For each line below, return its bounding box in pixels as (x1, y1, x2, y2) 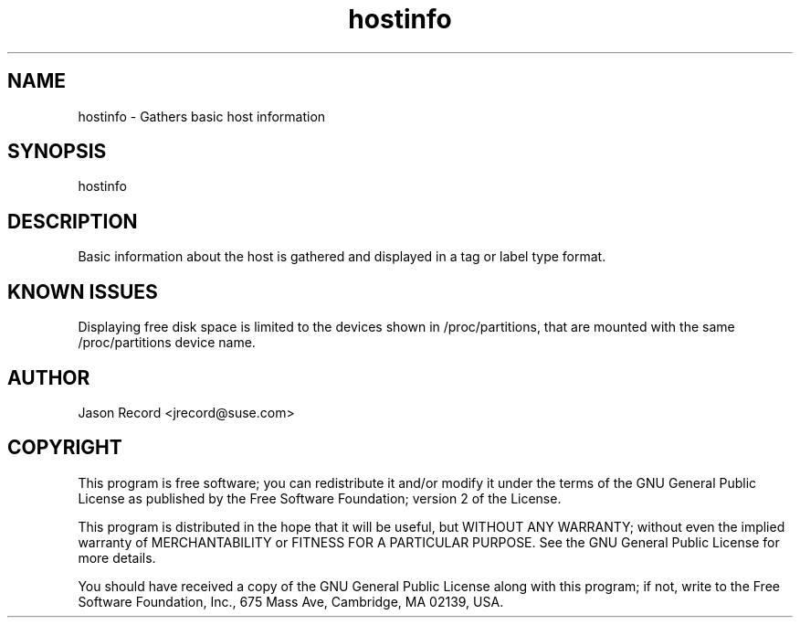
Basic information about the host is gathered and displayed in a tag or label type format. (78, 249, 606, 265)
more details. (78, 549, 156, 566)
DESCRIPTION (7, 209, 138, 233)
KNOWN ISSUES (7, 280, 158, 303)
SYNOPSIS (7, 140, 107, 164)
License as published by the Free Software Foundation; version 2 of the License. (78, 490, 562, 506)
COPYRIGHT (7, 436, 122, 460)
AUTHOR (7, 365, 90, 389)
